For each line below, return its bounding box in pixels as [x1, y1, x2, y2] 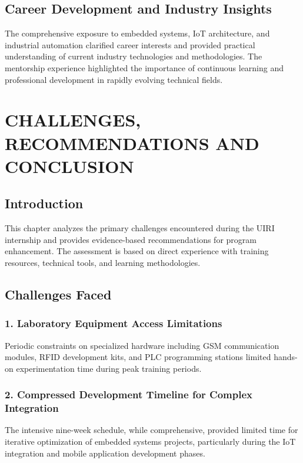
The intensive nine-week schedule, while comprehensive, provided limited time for [5, 424, 298, 436]
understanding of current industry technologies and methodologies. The [5, 50, 262, 62]
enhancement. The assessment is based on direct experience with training [5, 245, 269, 257]
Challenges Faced [5, 285, 112, 303]
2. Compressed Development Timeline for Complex [5, 387, 252, 402]
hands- [274, 351, 298, 363]
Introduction [5, 194, 84, 212]
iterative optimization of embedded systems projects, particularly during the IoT [5, 435, 296, 448]
